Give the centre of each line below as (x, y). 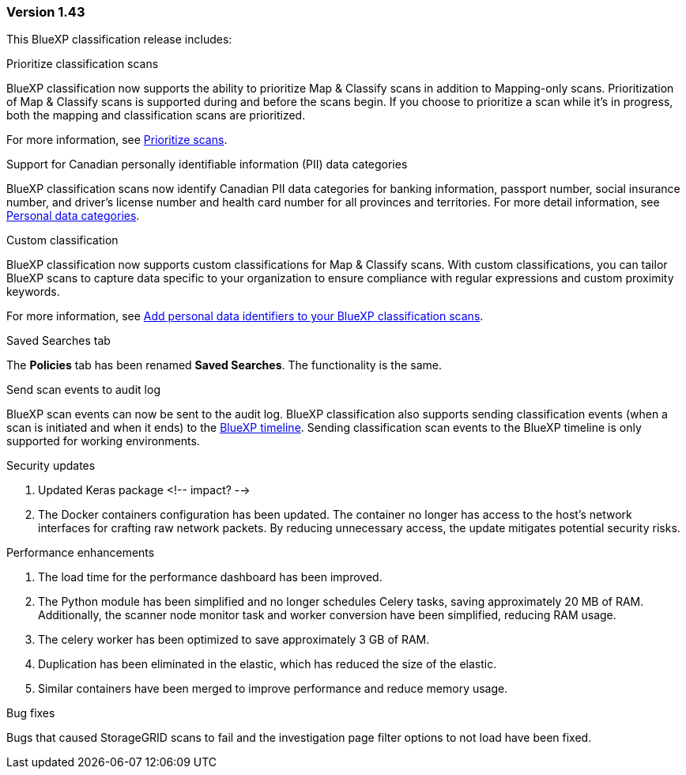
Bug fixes (31, 713)
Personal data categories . (73, 216)
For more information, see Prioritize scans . (117, 140)
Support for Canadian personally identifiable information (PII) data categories (207, 164)
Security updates (51, 466)
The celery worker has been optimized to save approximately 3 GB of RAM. (234, 640)
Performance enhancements (81, 553)
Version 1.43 (46, 12)
